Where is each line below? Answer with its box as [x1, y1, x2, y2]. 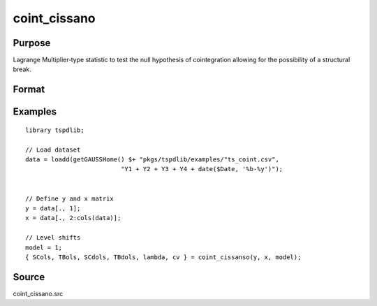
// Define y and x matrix [25, 194, 114, 203]
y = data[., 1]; [25, 205, 81, 212]
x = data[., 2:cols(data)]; [25, 214, 121, 222]
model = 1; [25, 243, 63, 252]
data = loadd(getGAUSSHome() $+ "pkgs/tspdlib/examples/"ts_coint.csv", [25, 156, 279, 163]
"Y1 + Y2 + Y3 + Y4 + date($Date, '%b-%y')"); [121, 165, 283, 173]
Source [13, 271, 45, 283]
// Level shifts [25, 234, 81, 242]
